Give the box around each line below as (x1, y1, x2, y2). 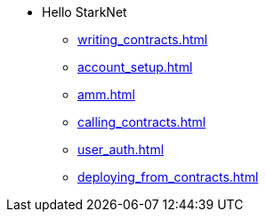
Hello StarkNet (42, 4, 127, 20)
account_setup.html (77, 59, 193, 74)
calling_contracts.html (77, 114, 206, 129)
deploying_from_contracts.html (77, 169, 259, 184)
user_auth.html (77, 142, 165, 157)
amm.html (77, 87, 135, 102)
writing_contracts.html (77, 32, 208, 47)
